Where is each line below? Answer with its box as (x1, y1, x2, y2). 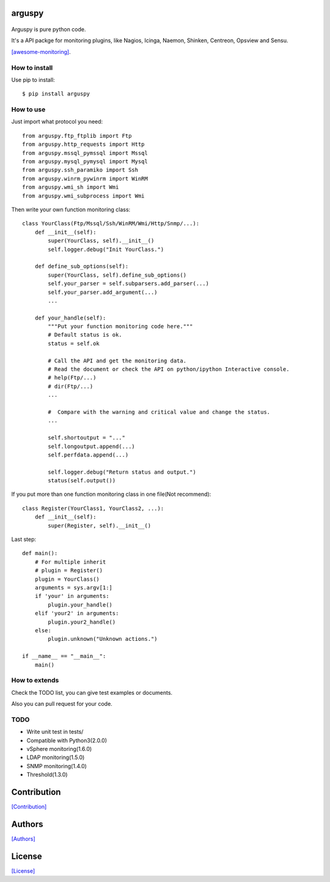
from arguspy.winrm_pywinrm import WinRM (22, 175, 148, 182)
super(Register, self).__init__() (48, 522, 152, 529)
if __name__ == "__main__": (22, 652, 106, 660)
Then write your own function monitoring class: (11, 206, 131, 213)
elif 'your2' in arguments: (34, 610, 119, 617)
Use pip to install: (11, 76, 55, 83)
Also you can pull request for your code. (11, 700, 112, 708)
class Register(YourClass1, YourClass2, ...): (22, 505, 164, 512)
